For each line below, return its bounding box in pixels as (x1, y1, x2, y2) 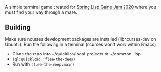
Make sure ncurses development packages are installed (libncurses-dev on (5, 36, 157, 42)
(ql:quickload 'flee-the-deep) (12, 57, 76, 62)
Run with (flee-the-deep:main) (12, 61, 75, 67)
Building (5, 23, 31, 32)
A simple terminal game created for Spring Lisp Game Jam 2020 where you (5, 4, 157, 10)
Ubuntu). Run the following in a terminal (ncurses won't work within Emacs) (5, 41, 156, 47)
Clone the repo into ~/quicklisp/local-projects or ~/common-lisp (12, 51, 141, 56)
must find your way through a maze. (5, 9, 78, 15)
